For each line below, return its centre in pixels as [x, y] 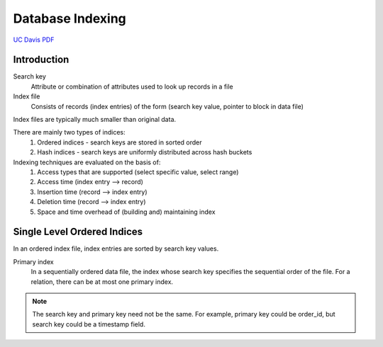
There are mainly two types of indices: [69, 132]
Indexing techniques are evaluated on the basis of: [87, 162]
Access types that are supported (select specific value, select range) [138, 172]
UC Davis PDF [34, 40]
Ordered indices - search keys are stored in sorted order [120, 142]
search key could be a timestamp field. [89, 324]
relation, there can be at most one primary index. [102, 281]
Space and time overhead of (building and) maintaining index [126, 212]
